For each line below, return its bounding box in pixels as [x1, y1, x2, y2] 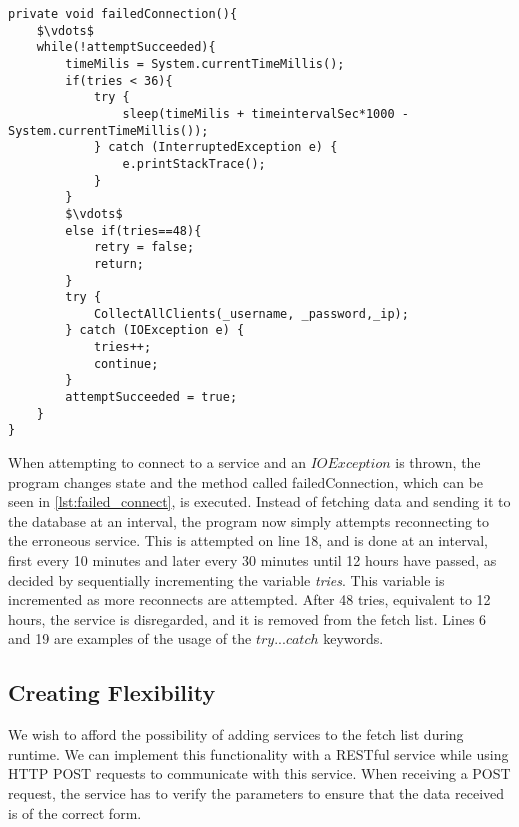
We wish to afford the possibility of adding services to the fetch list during [8, 724, 464, 745]
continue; [93, 356, 159, 371]
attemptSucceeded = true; [65, 390, 238, 405]
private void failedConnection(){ [8, 7, 238, 21]
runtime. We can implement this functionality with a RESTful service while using [8, 743, 509, 764]
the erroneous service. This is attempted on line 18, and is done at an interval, [8, 530, 489, 551]
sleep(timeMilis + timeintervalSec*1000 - [122, 106, 409, 121]
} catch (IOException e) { [65, 323, 245, 338]
